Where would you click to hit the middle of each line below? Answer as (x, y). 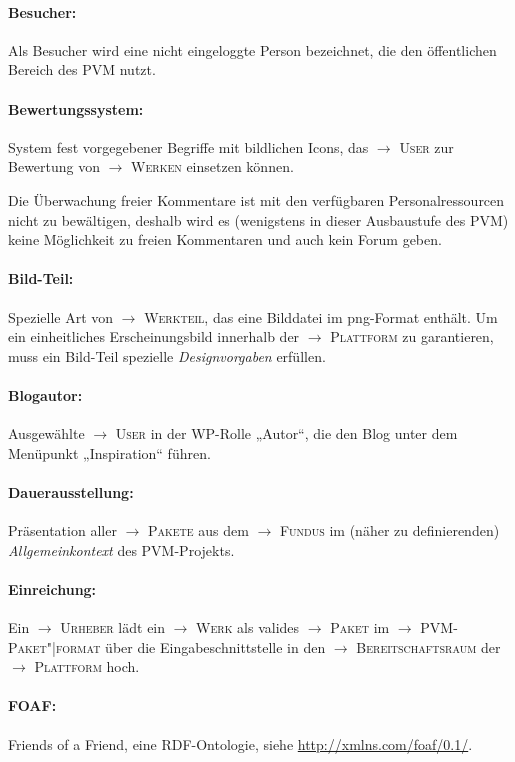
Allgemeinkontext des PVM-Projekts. (121, 549)
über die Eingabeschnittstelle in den (215, 646)
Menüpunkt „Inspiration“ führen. (109, 452)
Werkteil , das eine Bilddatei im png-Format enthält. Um (321, 316)
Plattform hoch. (87, 666)
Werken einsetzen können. (212, 166)
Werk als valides (248, 627)
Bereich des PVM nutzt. (82, 69)
